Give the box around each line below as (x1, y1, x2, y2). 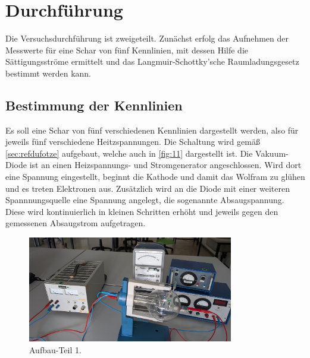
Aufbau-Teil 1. (29, 343, 82, 356)
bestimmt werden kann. (5, 66, 92, 79)
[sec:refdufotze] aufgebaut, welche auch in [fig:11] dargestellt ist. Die (5, 147, 253, 159)
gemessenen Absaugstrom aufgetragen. (5, 217, 146, 229)
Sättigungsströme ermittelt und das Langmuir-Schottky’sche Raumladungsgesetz (5, 55, 299, 68)
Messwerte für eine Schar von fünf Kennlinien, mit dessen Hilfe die (5, 43, 248, 56)
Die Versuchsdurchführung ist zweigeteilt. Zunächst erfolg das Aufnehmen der (5, 32, 289, 45)
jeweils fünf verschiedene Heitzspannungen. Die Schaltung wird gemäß (5, 135, 260, 148)
